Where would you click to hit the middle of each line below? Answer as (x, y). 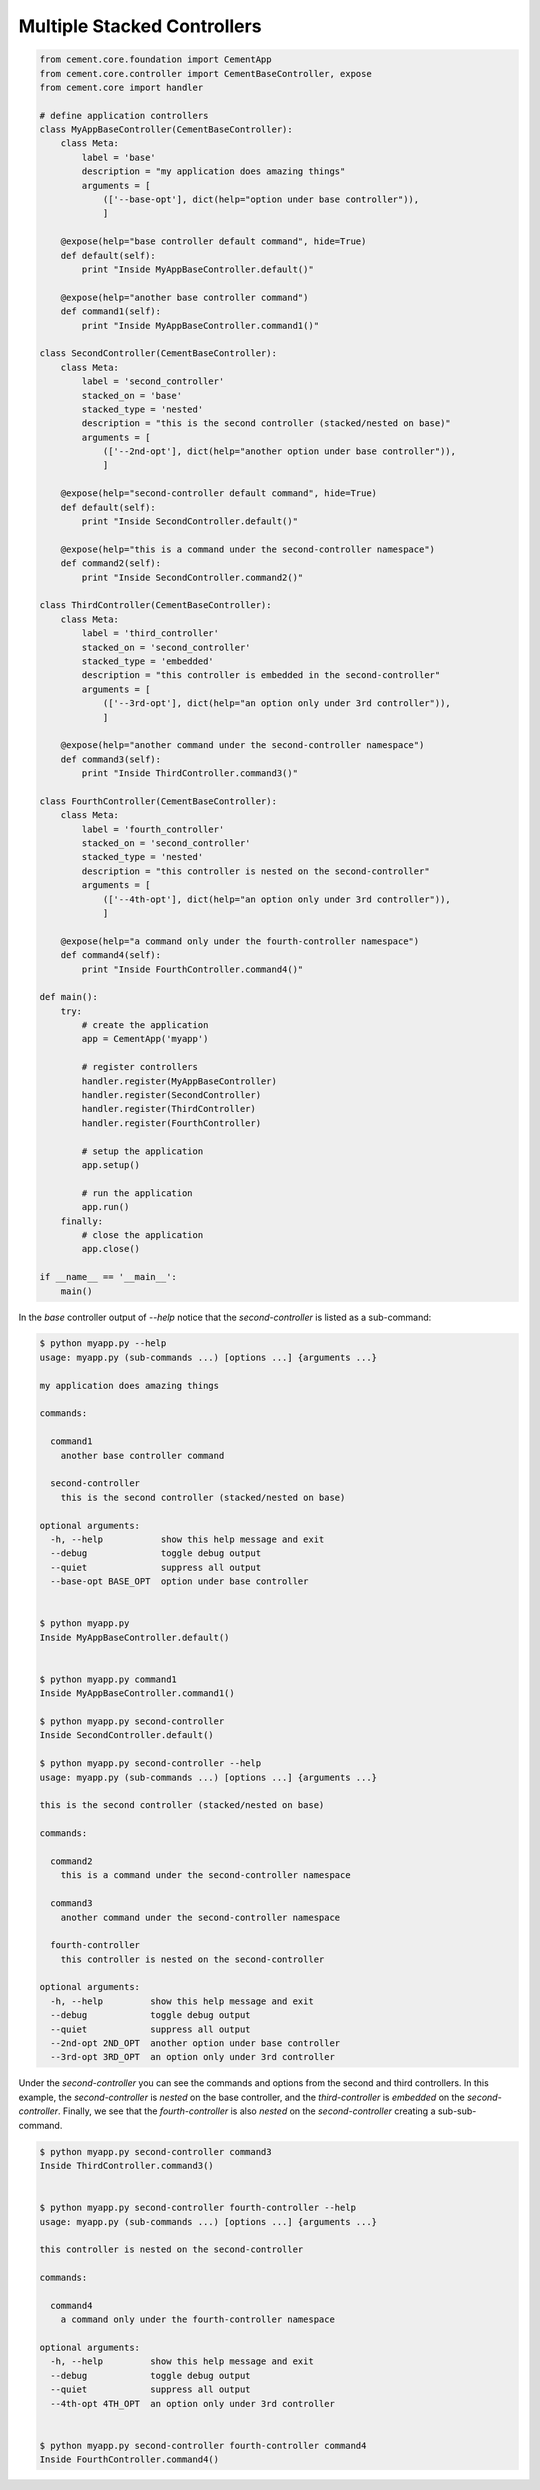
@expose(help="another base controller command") (184, 297)
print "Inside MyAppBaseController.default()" (197, 269)
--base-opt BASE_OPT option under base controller (179, 1581)
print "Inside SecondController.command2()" (192, 577)
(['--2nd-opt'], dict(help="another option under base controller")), (279, 451)
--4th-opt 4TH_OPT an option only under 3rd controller (192, 2403)
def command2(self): (111, 563)
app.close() (110, 1249)
